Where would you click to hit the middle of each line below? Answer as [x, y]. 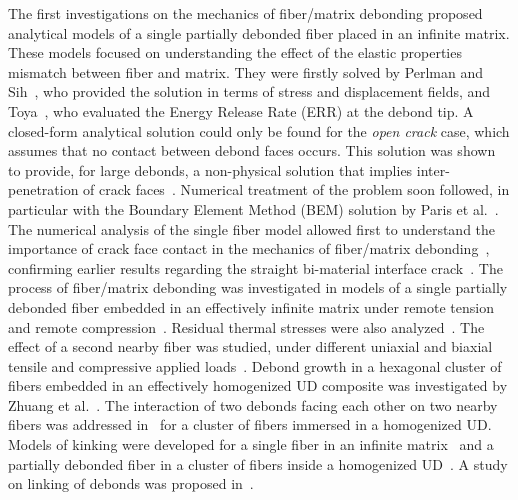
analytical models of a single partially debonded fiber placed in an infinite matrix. [259, 32]
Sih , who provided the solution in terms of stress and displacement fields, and [249, 91]
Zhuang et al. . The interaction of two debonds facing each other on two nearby [253, 404]
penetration [43, 189]
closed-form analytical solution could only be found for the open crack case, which [259, 130]
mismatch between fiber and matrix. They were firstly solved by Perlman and [246, 71]
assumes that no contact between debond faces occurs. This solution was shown [252, 150]
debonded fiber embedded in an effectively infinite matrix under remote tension [251, 306]
